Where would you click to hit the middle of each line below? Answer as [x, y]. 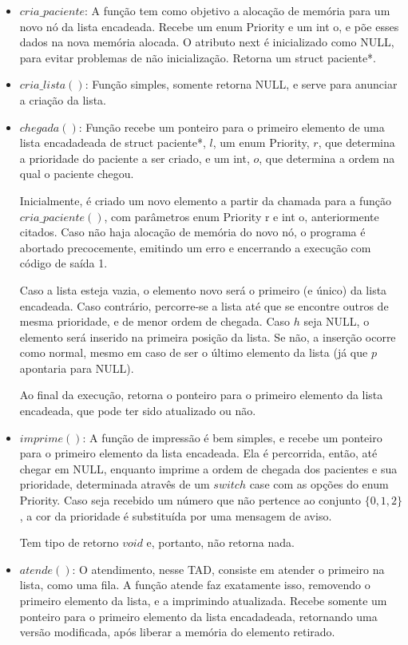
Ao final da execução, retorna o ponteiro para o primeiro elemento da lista [201, 395]
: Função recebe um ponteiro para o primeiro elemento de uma [232, 127]
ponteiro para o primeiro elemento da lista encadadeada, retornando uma [198, 616]
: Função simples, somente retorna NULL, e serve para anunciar [241, 84]
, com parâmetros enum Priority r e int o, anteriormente [242, 216]
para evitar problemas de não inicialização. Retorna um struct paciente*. [198, 57]
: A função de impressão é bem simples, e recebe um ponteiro [232, 437]
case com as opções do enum [319, 484]
